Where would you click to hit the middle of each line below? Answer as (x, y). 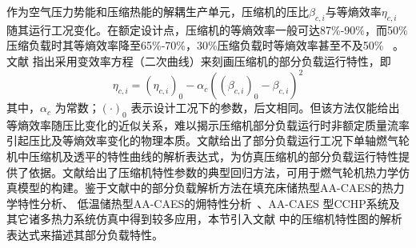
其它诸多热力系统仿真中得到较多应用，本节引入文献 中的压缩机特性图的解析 (204, 219)
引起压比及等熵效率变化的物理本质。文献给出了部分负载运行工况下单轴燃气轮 (208, 140)
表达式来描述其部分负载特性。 (85, 235)
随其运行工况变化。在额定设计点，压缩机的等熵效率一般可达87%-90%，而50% (207, 29)
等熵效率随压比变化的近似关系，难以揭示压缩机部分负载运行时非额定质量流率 (208, 124)
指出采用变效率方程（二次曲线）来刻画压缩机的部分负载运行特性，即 (212, 60)
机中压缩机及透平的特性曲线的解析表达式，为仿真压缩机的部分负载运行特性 (202, 156)
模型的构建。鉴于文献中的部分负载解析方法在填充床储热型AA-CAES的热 (205, 188)
